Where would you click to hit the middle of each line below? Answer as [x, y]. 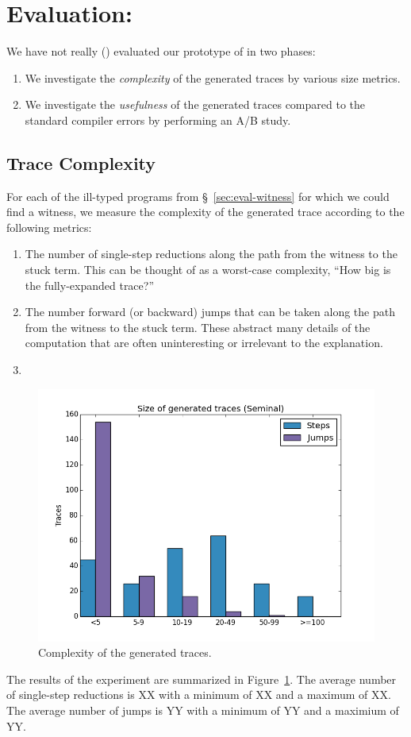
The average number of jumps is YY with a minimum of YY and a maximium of [203, 710]
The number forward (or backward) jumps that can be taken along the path [210, 312]
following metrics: [49, 227]
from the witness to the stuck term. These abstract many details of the [198, 327]
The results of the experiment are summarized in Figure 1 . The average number [202, 679]
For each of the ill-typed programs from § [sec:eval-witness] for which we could [198, 196]
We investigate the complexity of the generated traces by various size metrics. [213, 77]
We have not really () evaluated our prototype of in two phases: [161, 51]
